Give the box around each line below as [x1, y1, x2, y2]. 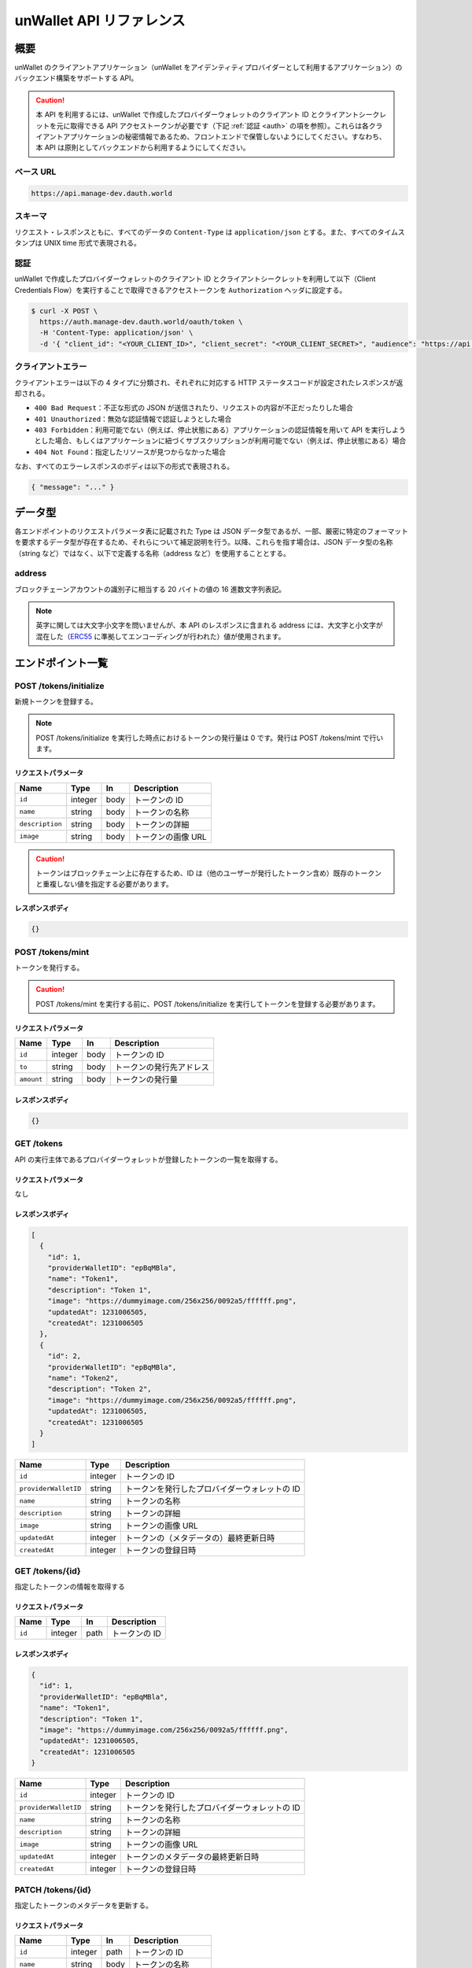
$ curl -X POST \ [31, 306, 98, 315]
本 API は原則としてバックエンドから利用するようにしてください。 [35, 142, 250, 153]
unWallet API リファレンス [14, 12, 186, 29]
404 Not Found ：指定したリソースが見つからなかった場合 [34, 447, 226, 457]
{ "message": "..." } [31, 483, 115, 492]
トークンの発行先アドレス [114, 1062, 210, 1073]
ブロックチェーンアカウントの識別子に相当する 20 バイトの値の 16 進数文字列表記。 [14, 584, 286, 594]
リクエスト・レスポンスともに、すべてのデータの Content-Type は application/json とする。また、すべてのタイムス [14, 227, 405, 236]
